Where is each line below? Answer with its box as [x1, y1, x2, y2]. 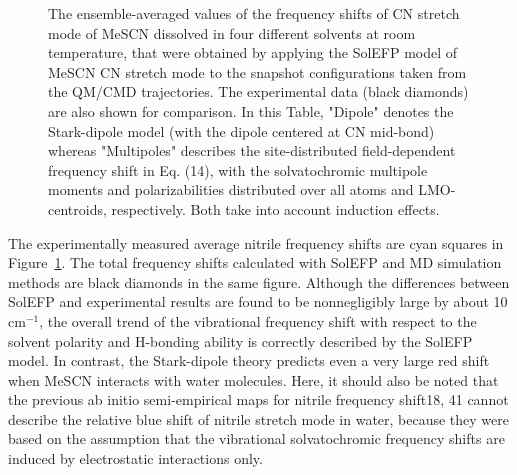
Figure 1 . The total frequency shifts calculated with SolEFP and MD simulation [8, 252, 502, 273]
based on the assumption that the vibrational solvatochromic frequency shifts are [8, 428, 505, 449]
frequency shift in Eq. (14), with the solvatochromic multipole [48, 159, 428, 180]
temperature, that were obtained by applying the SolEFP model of [48, 42, 458, 63]
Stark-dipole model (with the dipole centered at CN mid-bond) [48, 120, 435, 141]
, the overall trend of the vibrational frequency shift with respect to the [39, 310, 477, 331]
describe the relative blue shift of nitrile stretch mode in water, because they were [8, 408, 510, 429]
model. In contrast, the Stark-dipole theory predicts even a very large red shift [8, 350, 490, 371]
